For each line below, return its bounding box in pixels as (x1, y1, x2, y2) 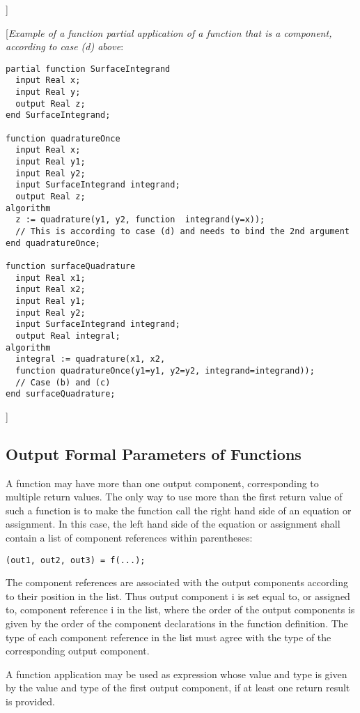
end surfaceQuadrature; (6, 389, 116, 399)
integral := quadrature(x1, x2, (15, 354, 166, 365)
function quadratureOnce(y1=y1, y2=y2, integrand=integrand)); (15, 365, 315, 376)
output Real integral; (15, 330, 120, 341)
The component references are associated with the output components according (6, 575, 348, 590)
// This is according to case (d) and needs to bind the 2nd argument (15, 226, 350, 236)
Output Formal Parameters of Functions (6, 443, 302, 464)
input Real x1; (15, 273, 86, 283)
